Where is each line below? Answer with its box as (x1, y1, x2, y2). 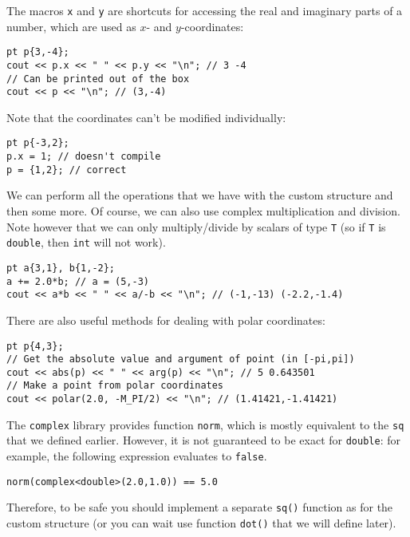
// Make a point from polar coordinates (6, 380, 224, 392)
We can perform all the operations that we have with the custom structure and (6, 187, 393, 203)
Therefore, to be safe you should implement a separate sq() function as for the (6, 499, 393, 515)
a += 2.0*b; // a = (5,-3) (6, 275, 149, 287)
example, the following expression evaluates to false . (6, 448, 267, 464)
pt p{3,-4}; (6, 46, 69, 58)
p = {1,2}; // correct (6, 164, 127, 176)
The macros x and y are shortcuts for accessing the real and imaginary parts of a (6, 2, 403, 18)
